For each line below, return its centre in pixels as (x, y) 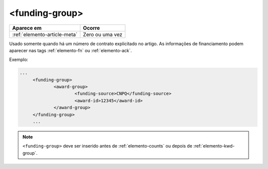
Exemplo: (19, 60)
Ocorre (91, 28)
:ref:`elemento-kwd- (214, 146)
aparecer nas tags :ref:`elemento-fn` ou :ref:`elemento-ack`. (70, 50)
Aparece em (27, 28)
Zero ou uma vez (102, 34)
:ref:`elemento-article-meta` (45, 34)
